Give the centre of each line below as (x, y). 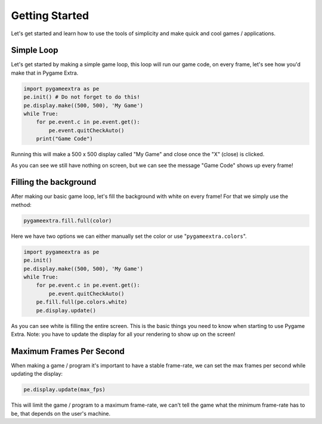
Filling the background (54, 182)
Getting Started (50, 16)
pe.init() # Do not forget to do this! (82, 97)
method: (21, 205)
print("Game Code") (65, 139)
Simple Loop (35, 50)
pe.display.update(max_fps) (64, 390)
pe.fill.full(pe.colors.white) (82, 302)
